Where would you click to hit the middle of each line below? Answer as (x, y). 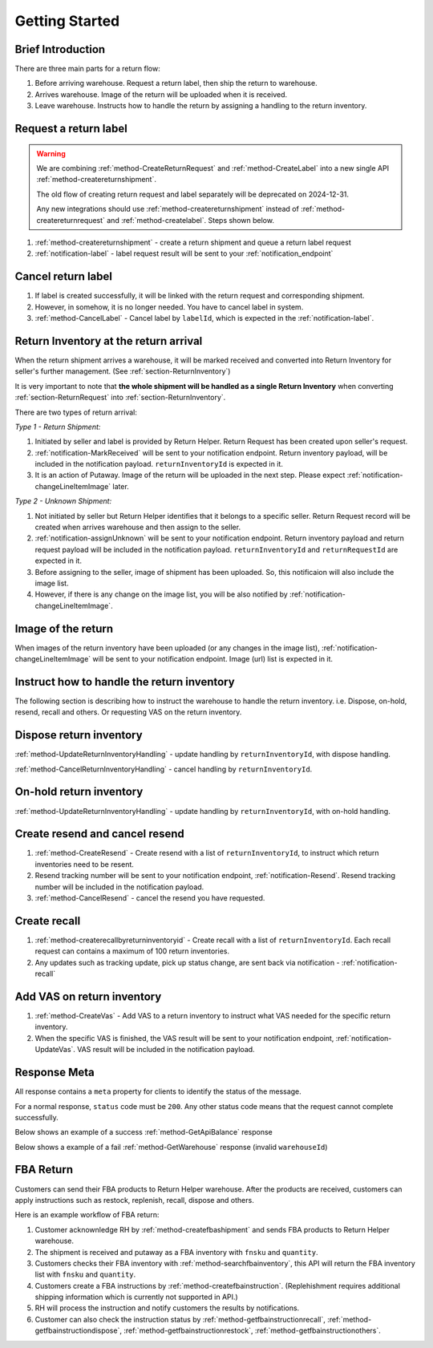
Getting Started (67, 21)
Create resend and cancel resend (99, 834)
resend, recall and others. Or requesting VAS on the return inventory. (128, 712)
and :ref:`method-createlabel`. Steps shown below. (190, 220)
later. (121, 486)
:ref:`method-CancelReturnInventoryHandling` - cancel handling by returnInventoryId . (164, 769)
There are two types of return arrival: (76, 412)
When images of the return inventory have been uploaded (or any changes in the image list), (167, 648)
